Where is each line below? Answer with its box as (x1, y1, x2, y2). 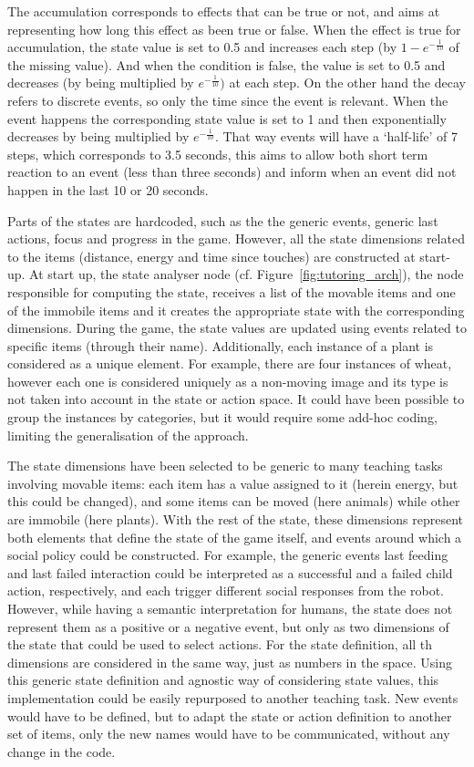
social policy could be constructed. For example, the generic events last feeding (7, 545, 448, 565)
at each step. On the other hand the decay (229, 73, 466, 92)
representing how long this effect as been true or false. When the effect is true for (7, 19, 461, 38)
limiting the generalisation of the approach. (7, 425, 249, 444)
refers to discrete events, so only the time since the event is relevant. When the (7, 90, 448, 109)
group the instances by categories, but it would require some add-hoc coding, (7, 408, 438, 427)
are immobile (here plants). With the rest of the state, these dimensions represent (7, 510, 464, 529)
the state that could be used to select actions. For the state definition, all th (7, 635, 433, 654)
